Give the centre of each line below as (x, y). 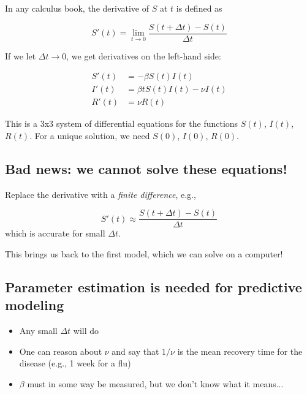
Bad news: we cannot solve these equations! (146, 168)
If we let (21, 55)
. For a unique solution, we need (90, 135)
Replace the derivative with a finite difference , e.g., (100, 194)
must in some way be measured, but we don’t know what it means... (155, 383)
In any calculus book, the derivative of (77, 8)
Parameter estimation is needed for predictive (153, 286)
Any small (38, 331)
